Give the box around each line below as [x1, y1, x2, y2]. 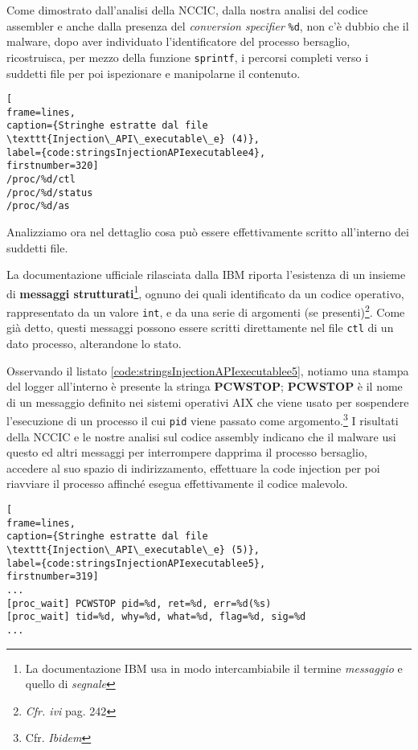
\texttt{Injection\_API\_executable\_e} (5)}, [6, 544, 260, 556]
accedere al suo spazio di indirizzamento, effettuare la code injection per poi [6, 459, 380, 476]
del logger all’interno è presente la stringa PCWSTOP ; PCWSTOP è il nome [6, 378, 403, 395]
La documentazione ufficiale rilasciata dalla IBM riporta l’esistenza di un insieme [6, 266, 406, 283]
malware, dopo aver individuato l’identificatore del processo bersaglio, [6, 33, 350, 50]
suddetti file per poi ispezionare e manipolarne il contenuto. [6, 64, 301, 81]
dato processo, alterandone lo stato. [6, 335, 182, 351]
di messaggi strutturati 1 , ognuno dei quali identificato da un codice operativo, [6, 282, 404, 301]
